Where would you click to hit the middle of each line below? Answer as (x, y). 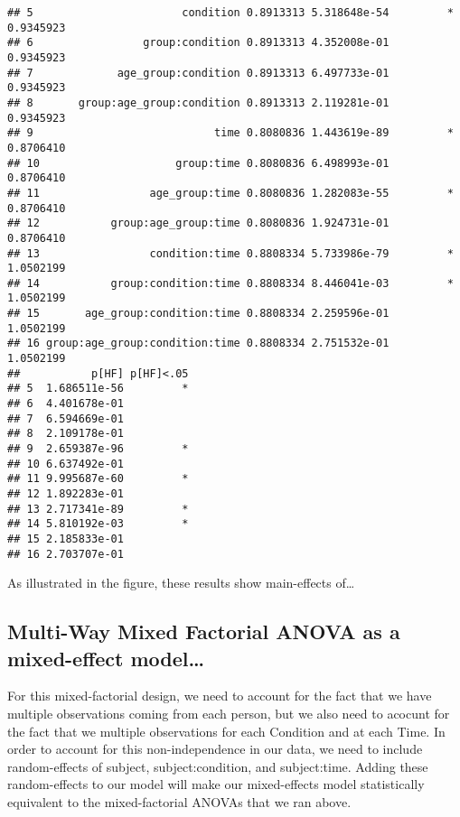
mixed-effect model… (106, 658)
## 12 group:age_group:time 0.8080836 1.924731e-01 (198, 223)
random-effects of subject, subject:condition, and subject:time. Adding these (218, 766)
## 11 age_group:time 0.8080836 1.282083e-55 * (230, 193)
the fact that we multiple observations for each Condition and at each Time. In (226, 731)
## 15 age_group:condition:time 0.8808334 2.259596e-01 (198, 314)
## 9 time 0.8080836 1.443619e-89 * (230, 133)
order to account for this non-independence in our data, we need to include (215, 749)
